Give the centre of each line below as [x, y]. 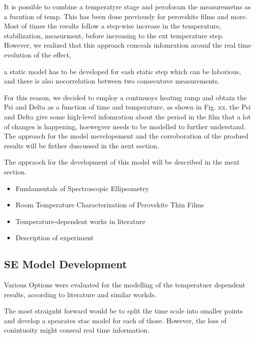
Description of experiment [55, 238]
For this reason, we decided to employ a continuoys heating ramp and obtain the [126, 97]
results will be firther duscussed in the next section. [82, 145]
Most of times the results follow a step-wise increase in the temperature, [113, 26]
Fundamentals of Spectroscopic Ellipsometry [82, 188]
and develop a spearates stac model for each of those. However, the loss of [115, 320]
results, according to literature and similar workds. [80, 294]
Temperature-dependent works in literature [80, 221]
